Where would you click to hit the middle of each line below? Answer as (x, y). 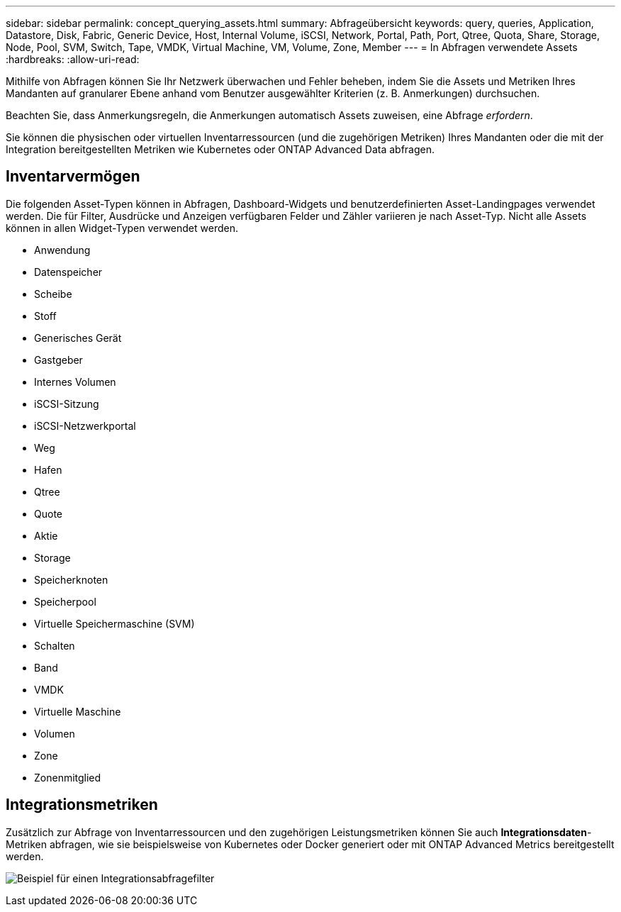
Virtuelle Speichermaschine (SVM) (114, 623)
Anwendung (62, 250)
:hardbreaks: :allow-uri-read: (73, 59)
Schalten (55, 645)
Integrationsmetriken (82, 805)
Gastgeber (58, 360)
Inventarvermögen (73, 177)
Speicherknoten (71, 579)
